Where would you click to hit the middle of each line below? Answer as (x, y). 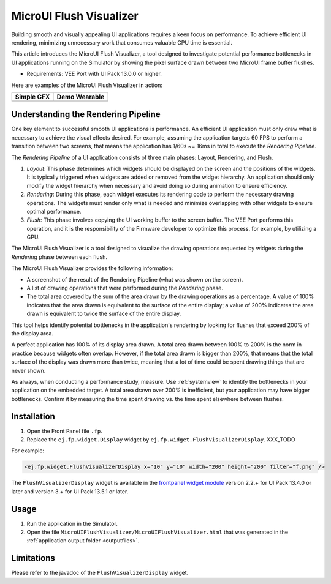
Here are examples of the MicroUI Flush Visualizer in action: (87, 85)
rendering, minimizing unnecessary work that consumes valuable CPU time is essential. (122, 42)
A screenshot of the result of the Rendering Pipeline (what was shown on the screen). (135, 279)
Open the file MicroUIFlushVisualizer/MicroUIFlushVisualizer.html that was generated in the (157, 532)
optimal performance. (54, 211)
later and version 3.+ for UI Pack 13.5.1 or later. (70, 491)
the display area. (32, 333)
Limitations (33, 558)
